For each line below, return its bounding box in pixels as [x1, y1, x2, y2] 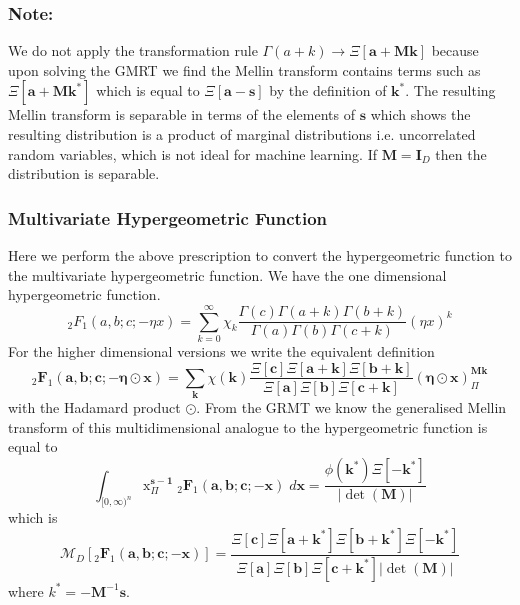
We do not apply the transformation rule [8, 40, 258, 61]
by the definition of [269, 80, 387, 101]
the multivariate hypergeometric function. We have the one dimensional [8, 264, 447, 285]
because [431, 40, 479, 61]
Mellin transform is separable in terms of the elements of [8, 104, 356, 125]
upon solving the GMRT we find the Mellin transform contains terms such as [8, 59, 481, 80]
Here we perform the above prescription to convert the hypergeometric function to [8, 245, 512, 265]
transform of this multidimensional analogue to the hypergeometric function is [8, 416, 488, 437]
